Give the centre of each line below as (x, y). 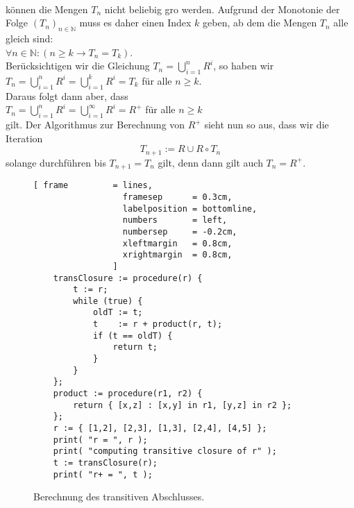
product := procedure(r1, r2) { (128, 394)
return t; (135, 347)
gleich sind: (29, 38)
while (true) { (108, 301)
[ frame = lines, (93, 186)
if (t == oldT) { (133, 336)
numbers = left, (175, 220)
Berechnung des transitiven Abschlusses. (119, 497)
